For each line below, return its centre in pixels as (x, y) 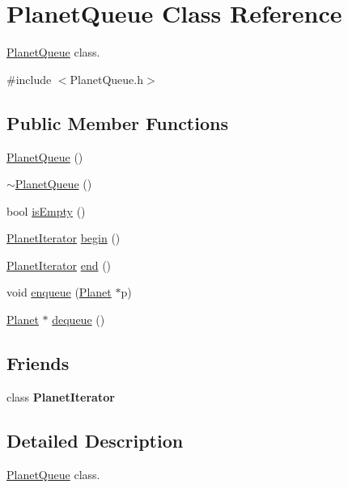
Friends (38, 363)
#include (29, 79)
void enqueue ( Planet (59, 292)
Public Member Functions (117, 122)
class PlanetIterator (61, 396)
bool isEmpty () (46, 210)
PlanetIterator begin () (64, 238)
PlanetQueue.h (107, 79)
